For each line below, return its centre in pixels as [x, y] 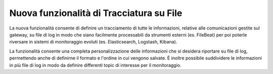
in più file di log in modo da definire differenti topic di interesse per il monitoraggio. [95, 65]
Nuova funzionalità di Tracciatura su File [96, 13]
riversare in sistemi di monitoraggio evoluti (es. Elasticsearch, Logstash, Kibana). [93, 42]
